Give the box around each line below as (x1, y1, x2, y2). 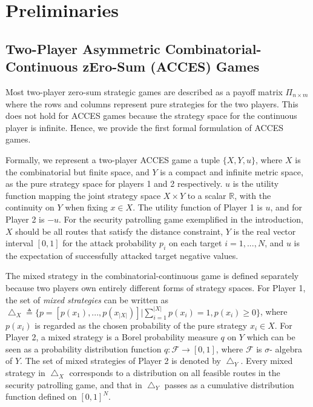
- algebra (269, 342, 302, 355)
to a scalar (187, 189, 226, 201)
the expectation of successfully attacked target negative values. (5, 249, 239, 261)
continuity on (5, 201, 54, 214)
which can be (246, 331, 295, 343)
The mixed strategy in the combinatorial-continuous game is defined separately (5, 269, 299, 282)
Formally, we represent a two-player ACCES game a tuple (5, 153, 220, 166)
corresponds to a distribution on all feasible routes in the (69, 366, 280, 379)
